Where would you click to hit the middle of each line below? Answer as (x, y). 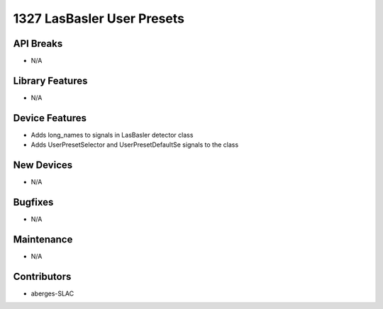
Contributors (42, 276)
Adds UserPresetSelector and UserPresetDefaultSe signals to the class (135, 145)
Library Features (50, 80)
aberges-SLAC (52, 293)
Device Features (50, 118)
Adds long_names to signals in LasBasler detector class (112, 135)
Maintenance (43, 239)
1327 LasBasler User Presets (99, 18)
